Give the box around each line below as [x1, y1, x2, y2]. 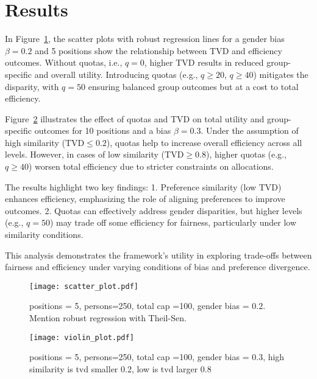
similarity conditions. [5, 228, 84, 241]
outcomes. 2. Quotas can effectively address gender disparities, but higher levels [5, 204, 302, 217]
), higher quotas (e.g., [205, 148, 287, 161]
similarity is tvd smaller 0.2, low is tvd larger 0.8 [29, 362, 212, 375]
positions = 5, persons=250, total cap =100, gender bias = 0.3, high [29, 350, 285, 363]
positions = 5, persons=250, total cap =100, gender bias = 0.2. [29, 299, 266, 312]
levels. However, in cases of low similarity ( [5, 148, 165, 161]
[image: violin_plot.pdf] [29, 333, 134, 342]
